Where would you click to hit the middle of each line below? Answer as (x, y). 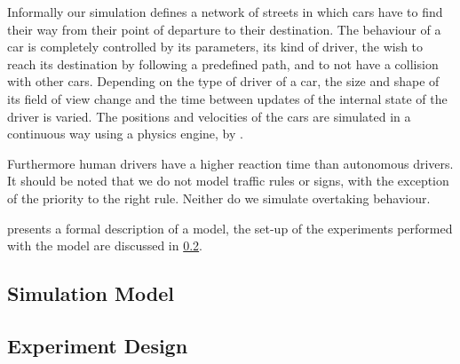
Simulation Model (91, 293)
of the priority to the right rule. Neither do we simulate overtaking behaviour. (219, 198)
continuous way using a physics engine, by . (125, 134)
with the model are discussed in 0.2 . (105, 245)
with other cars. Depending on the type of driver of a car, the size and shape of (223, 81)
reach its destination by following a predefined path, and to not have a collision (223, 63)
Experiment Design (98, 345)
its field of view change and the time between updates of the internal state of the (227, 98)
